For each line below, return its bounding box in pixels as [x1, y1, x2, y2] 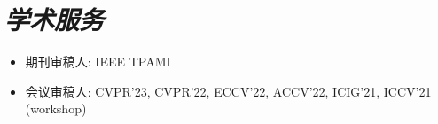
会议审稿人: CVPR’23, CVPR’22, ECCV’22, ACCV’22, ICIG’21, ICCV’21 [25, 81, 432, 100]
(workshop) [25, 99, 87, 118]
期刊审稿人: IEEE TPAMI [25, 52, 171, 71]
